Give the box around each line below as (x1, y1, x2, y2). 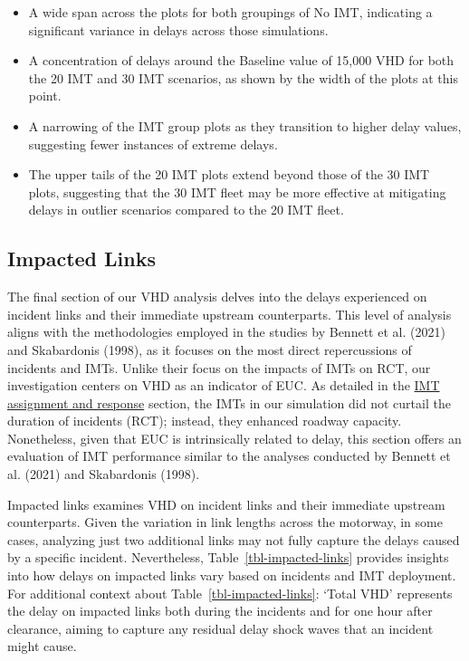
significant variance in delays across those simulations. (28, 20, 329, 39)
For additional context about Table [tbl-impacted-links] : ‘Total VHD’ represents (7, 583, 453, 602)
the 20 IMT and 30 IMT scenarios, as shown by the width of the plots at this (28, 68, 458, 87)
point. (28, 86, 62, 105)
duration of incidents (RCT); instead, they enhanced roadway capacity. (7, 411, 402, 430)
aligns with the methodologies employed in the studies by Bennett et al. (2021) (7, 322, 445, 341)
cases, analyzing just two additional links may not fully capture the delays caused (7, 530, 460, 549)
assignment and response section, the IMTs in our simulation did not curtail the (7, 393, 451, 412)
